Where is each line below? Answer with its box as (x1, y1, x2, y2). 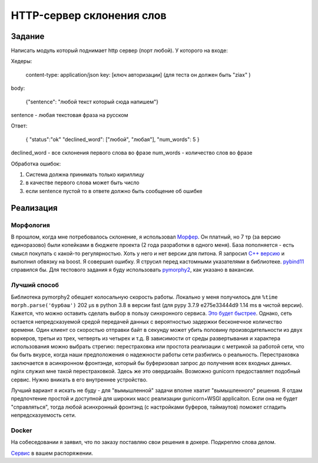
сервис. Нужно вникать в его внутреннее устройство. (11, 376, 148, 383)
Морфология (11, 221, 50, 229)
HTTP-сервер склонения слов (11, 9, 167, 22)
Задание (11, 31, 45, 41)
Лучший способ (11, 281, 59, 289)
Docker (11, 426, 32, 434)
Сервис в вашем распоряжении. (11, 449, 94, 457)
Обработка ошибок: (11, 160, 61, 167)
